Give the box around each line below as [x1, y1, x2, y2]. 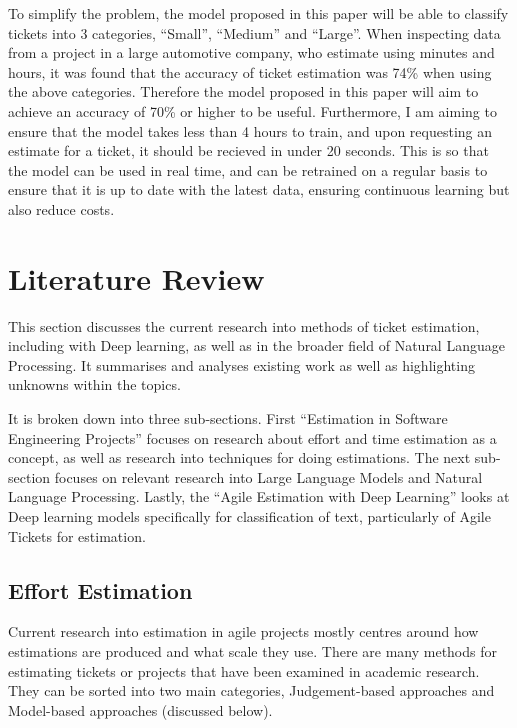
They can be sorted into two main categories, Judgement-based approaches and [8, 680, 495, 701]
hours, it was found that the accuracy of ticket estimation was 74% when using [8, 61, 492, 82]
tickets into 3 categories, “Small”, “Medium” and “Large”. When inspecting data [8, 22, 501, 43]
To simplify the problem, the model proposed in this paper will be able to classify [8, 3, 509, 23]
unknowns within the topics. [8, 374, 181, 395]
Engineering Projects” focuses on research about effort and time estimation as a [8, 427, 497, 448]
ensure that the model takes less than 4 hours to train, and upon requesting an [8, 120, 493, 141]
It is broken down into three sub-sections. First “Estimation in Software [8, 408, 448, 429]
